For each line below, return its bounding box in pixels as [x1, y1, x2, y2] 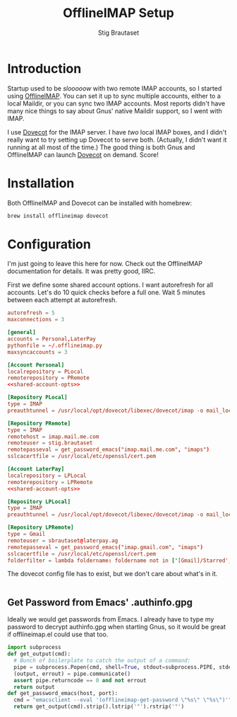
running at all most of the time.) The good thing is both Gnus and [7, 143, 195, 151]
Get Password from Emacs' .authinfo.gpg [7, 596, 193, 608]
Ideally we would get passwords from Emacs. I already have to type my [7, 615, 214, 624]
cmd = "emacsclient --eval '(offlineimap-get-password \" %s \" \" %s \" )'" [13, 696, 232, 704]
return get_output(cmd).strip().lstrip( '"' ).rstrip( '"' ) [13, 703, 185, 711]
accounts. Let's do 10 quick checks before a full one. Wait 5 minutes [7, 288, 206, 297]
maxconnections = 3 [7, 316, 65, 323]
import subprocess [7, 644, 61, 651]
